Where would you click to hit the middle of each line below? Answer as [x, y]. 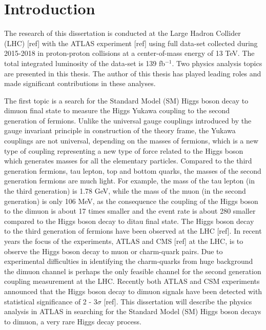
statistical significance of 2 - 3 [51, 301]
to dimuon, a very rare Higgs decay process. [73, 321]
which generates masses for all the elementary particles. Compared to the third [128, 161]
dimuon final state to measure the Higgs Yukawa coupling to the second [117, 110]
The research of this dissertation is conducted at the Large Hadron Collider [122, 33]
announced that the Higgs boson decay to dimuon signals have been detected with [133, 291]
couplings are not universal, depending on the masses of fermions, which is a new [131, 141]
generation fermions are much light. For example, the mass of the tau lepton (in [130, 181]
